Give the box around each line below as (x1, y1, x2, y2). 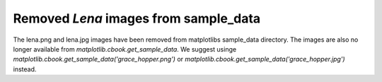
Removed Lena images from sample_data (13, 11, 261, 26)
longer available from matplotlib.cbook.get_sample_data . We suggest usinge (13, 45, 237, 53)
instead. (13, 64, 37, 74)
